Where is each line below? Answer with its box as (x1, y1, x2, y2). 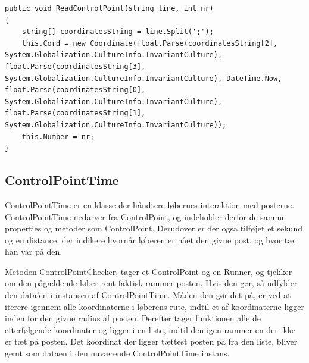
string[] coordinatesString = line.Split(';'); (21, 27, 214, 36)
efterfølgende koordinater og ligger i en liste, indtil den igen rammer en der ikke (5, 323, 296, 336)
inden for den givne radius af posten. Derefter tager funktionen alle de (5, 312, 261, 324)
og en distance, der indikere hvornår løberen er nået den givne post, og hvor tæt (5, 233, 297, 246)
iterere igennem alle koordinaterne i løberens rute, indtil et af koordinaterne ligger (5, 300, 304, 312)
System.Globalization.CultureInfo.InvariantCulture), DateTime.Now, (5, 74, 282, 83)
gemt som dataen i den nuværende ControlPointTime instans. (5, 347, 230, 359)
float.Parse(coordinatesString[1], (5, 109, 146, 118)
